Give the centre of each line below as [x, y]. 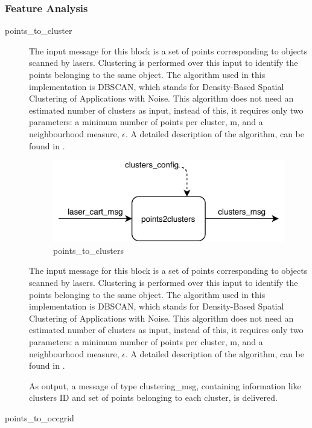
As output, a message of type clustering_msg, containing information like [165, 385]
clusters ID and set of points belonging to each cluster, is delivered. [153, 397]
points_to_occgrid [40, 417]
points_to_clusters [88, 250]
